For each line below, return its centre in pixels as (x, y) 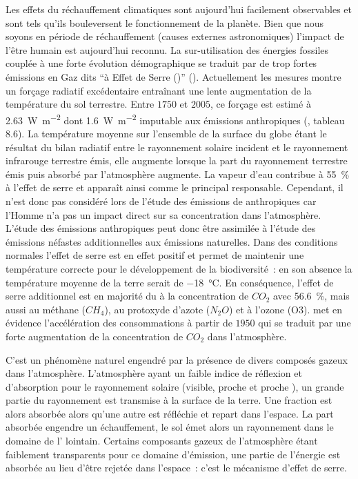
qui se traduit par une (305, 323)
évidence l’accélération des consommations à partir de (119, 323)
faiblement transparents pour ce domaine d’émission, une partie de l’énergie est (173, 454)
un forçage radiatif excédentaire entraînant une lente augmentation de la (159, 90)
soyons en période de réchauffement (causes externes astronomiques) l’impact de (175, 36)
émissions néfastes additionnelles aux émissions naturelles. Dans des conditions (172, 241)
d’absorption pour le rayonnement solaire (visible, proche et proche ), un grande (175, 386)
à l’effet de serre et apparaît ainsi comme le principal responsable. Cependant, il (175, 187)
